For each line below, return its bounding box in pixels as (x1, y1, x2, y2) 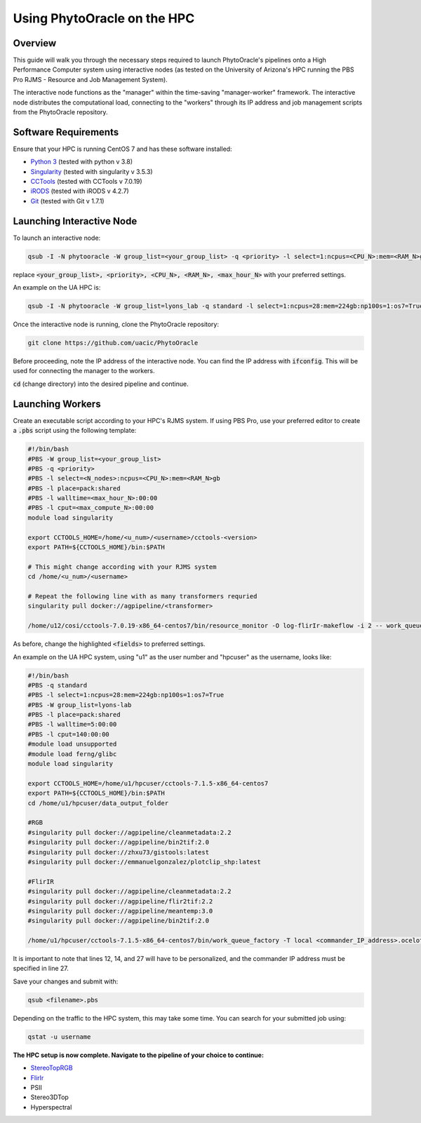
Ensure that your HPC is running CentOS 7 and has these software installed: (13, 144, 232, 153)
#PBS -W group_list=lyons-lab (27, 701, 132, 708)
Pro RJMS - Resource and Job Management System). (13, 75, 168, 83)
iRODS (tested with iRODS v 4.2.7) (30, 187, 129, 196)
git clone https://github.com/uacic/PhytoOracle (27, 339, 199, 347)
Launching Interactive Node (13, 215, 138, 227)
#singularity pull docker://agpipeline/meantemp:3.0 (27, 907, 213, 915)
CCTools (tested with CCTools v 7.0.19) (30, 177, 143, 186)
